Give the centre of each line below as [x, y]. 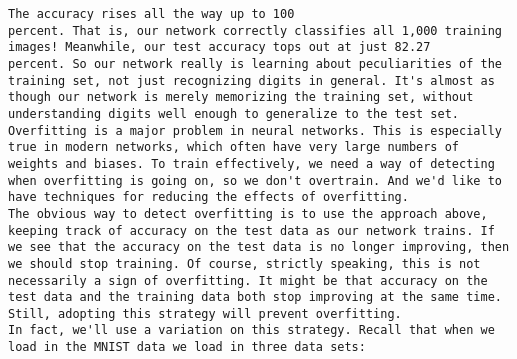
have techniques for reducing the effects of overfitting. [208, 197]
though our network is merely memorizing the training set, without [241, 97]
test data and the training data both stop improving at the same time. [255, 297]
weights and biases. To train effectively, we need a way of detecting [251, 163]
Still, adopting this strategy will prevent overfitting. [205, 313]
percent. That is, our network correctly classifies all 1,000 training [255, 30]
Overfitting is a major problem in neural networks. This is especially [255, 130]
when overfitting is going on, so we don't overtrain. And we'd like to [255, 180]
